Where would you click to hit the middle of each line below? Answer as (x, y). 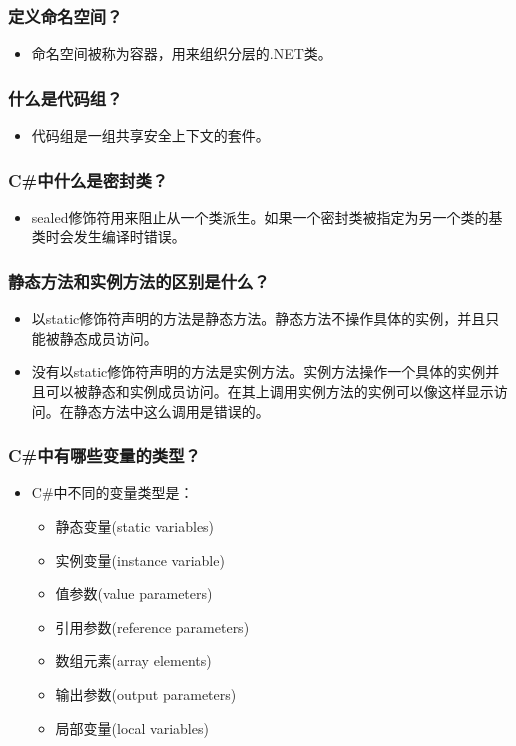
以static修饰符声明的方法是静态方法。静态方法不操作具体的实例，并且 (258, 318)
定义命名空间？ (65, 15)
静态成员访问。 (108, 337)
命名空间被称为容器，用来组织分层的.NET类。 (181, 53)
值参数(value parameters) (134, 593)
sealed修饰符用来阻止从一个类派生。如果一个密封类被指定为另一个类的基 (267, 216)
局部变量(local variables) (132, 727)
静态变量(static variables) (135, 526)
